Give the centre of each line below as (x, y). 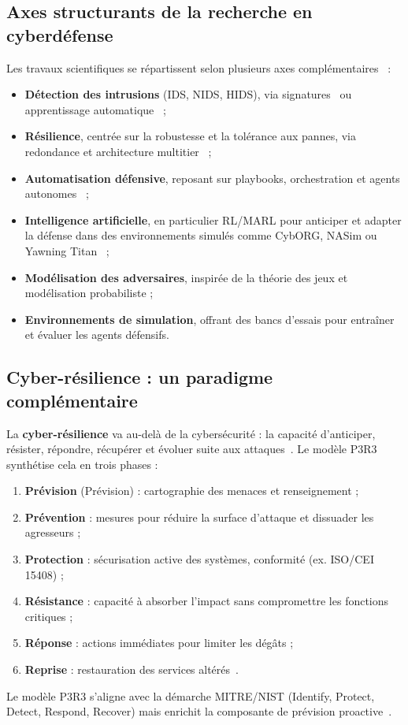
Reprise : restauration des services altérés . (132, 669)
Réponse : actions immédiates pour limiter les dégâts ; (159, 643)
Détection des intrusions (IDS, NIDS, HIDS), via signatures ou (188, 94)
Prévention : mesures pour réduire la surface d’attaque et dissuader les (199, 517)
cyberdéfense (60, 34)
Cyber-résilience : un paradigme (140, 377)
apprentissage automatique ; (95, 109)
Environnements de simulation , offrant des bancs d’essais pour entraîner (210, 319)
